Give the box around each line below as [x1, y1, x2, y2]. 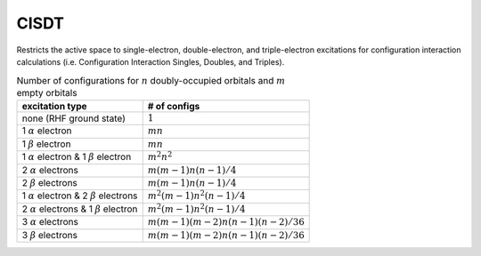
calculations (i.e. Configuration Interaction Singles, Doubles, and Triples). [16, 56, 285, 67]
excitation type [21, 100, 88, 113]
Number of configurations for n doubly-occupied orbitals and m [16, 74, 286, 86]
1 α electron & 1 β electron [21, 151, 132, 164]
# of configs [147, 100, 200, 113]
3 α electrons [21, 216, 79, 228]
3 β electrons [21, 228, 77, 241]
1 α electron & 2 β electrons [21, 189, 138, 202]
